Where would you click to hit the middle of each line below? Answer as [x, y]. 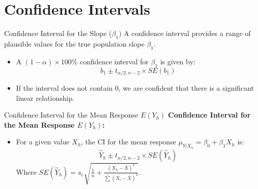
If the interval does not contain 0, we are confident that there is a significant [135, 87]
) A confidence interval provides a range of [185, 33]
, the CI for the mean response [128, 142]
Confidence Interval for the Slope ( [58, 33]
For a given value [43, 142]
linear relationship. [45, 98]
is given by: [178, 61]
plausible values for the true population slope [74, 43]
